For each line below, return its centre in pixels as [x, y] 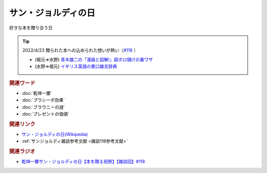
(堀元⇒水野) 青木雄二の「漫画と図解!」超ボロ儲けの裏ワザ [94, 59]
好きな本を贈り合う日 [31, 28]
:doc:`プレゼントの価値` [45, 114]
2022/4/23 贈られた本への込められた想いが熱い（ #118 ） [80, 50]
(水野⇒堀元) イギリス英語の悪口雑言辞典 [76, 66]
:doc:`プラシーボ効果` [43, 100]
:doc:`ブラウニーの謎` [43, 107]
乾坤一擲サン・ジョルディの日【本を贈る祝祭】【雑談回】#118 [83, 162]
